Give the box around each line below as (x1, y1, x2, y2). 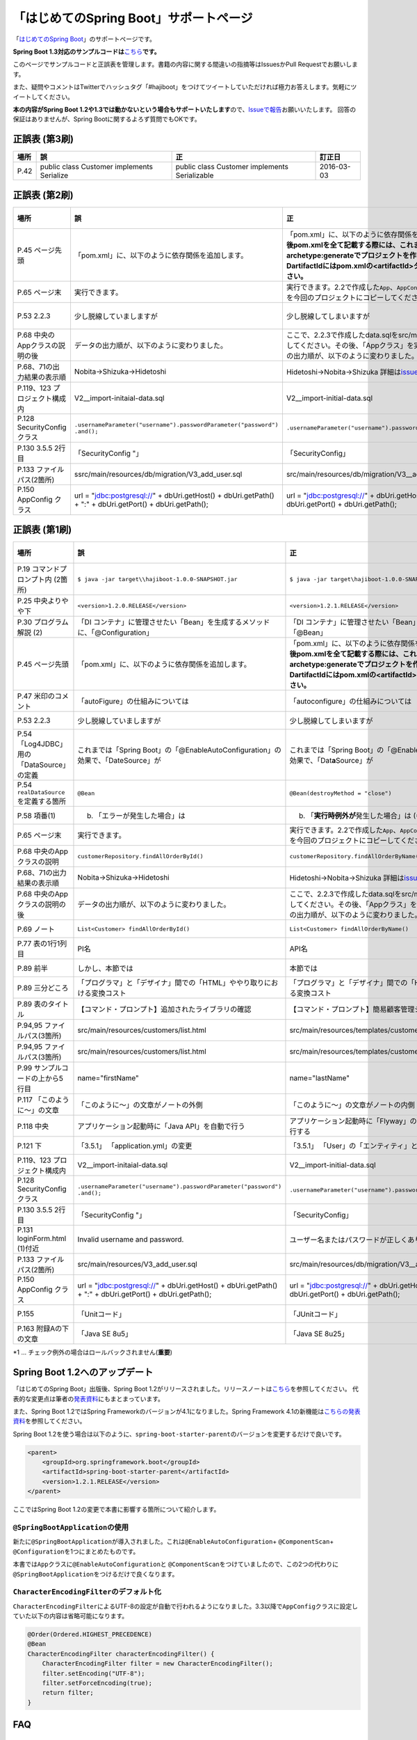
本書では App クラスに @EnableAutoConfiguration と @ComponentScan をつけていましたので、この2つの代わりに (13, 1560, 339, 1569)
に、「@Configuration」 (77, 628, 154, 638)
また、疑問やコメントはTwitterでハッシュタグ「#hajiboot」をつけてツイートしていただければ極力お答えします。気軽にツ (13, 83, 357, 91)
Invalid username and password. (77, 1235, 184, 1244)
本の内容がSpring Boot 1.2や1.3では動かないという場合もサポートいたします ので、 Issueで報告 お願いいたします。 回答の (13, 105, 357, 113)
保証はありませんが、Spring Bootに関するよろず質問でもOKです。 (13, 115, 201, 123)
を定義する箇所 (17, 797, 66, 807)
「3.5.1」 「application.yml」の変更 (77, 1141, 193, 1151)
